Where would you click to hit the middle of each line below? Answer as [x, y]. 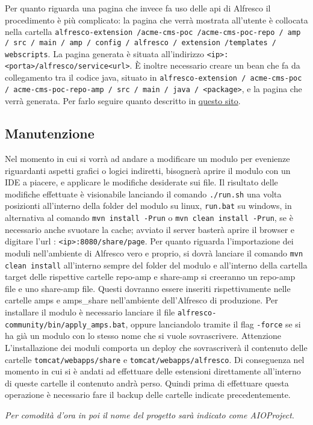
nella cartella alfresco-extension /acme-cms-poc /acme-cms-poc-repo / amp [153, 32]
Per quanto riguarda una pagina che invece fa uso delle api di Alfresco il [138, 8]
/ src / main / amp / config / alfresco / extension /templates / [141, 42]
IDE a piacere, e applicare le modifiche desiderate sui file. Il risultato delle [141, 182]
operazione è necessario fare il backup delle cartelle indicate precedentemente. [148, 395]
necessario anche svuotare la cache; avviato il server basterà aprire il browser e [150, 229]
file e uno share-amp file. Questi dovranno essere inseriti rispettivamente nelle [148, 288]
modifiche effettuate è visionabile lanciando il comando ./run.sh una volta [143, 194]
